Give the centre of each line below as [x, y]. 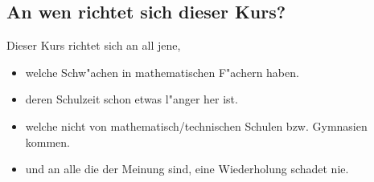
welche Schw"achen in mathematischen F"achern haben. [162, 72]
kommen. [48, 142]
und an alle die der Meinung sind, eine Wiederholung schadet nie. [187, 169]
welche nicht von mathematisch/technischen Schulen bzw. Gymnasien [196, 125]
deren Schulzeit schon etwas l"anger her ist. [132, 99]
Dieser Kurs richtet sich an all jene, [94, 45]
